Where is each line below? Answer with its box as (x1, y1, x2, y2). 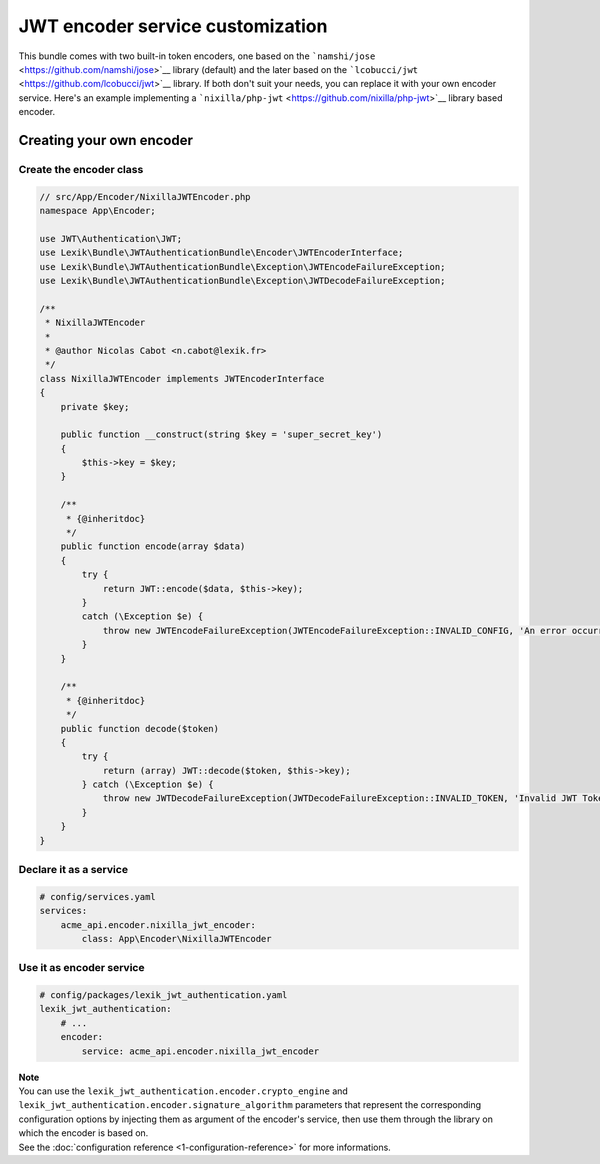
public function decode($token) (60, 723, 220, 734)
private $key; (60, 401, 130, 412)
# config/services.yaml (39, 891, 157, 902)
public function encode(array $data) (60, 541, 246, 552)
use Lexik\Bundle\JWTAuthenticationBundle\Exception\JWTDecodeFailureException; (39, 275, 446, 287)
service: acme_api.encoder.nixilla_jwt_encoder (81, 1045, 320, 1057)
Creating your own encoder (18, 131, 194, 149)
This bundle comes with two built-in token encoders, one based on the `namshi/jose (18, 50, 376, 62)
